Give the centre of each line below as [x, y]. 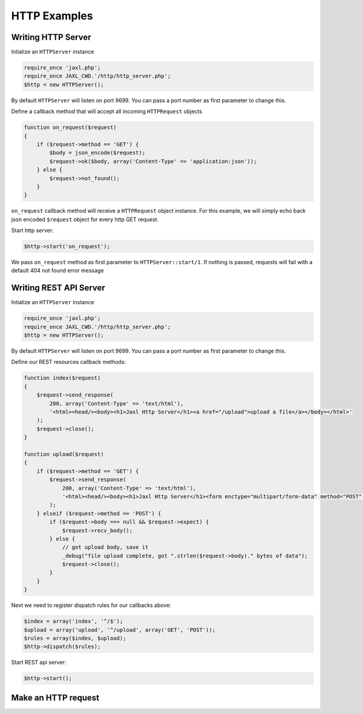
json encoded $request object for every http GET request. [85, 219]
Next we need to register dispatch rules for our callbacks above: [91, 605]
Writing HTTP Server [51, 37]
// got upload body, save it [105, 547]
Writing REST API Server [58, 288]
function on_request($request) [70, 128]
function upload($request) [64, 454]
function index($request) [62, 378]
